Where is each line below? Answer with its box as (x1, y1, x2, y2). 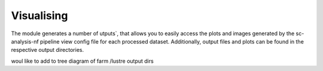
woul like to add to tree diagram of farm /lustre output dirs (11, 57, 154, 64)
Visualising (11, 9, 68, 22)
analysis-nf (11, 38, 39, 45)
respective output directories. (11, 47, 84, 54)
